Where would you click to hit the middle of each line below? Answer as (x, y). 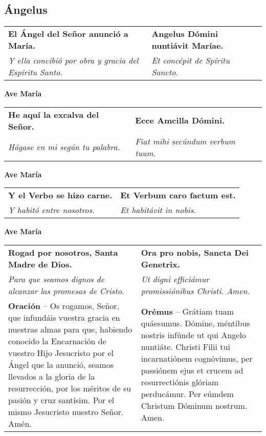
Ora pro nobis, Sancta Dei (195, 252)
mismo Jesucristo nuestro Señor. (66, 411)
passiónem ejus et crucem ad (192, 370)
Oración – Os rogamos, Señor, (64, 305)
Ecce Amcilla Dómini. (180, 120)
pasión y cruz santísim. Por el (61, 400)
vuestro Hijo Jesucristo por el (61, 352)
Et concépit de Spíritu (191, 60)
